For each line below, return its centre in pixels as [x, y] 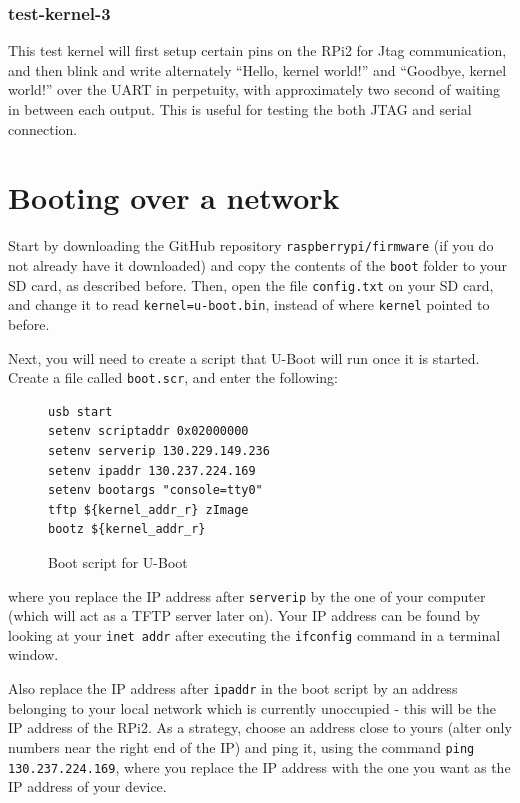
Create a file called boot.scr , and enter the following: [173, 377]
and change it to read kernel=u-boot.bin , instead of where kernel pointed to [249, 304]
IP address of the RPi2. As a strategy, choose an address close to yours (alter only [260, 727]
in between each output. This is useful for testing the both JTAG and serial [240, 109]
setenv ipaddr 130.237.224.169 [152, 470]
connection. [43, 128]
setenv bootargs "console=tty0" [155, 490]
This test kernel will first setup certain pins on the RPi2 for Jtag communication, [257, 50]
